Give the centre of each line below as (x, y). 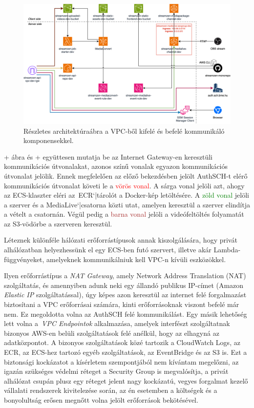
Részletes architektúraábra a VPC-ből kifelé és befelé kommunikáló (124, 131)
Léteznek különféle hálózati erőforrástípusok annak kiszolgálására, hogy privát (121, 240)
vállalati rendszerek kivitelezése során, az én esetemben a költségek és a (111, 390)
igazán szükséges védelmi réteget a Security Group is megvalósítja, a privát (116, 371)
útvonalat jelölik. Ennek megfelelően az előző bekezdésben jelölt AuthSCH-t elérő (126, 175)
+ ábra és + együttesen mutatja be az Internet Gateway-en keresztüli (108, 156)
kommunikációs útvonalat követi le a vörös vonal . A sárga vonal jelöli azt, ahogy (124, 185)
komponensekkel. (49, 140)
